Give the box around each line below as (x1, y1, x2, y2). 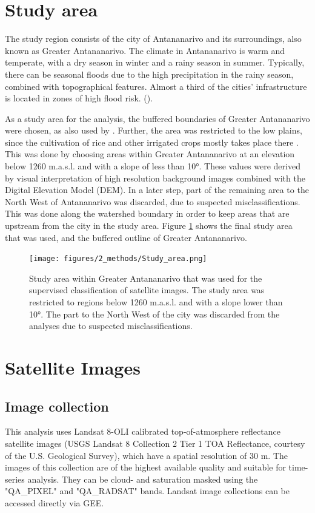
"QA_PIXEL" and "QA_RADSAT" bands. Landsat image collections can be (5, 484, 290, 497)
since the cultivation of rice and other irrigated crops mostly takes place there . (5, 135, 299, 148)
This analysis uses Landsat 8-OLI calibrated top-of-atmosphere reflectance (5, 425, 280, 438)
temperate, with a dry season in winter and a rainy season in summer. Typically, (5, 56, 305, 69)
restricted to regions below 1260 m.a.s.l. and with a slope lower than (29, 296, 283, 308)
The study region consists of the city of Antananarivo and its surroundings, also (5, 32, 302, 45)
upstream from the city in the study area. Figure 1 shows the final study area (5, 219, 293, 232)
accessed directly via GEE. (5, 496, 104, 509)
